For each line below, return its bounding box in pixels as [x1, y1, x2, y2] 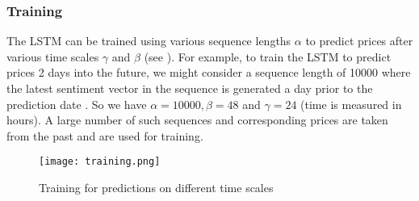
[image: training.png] [39, 156, 161, 168]
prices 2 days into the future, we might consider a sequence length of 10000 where [6, 64, 411, 81]
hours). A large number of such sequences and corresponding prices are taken [6, 111, 388, 128]
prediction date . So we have [6, 95, 147, 112]
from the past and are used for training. [6, 127, 203, 144]
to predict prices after [305, 32, 413, 49]
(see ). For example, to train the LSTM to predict [144, 48, 392, 65]
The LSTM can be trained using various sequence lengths [6, 32, 291, 49]
